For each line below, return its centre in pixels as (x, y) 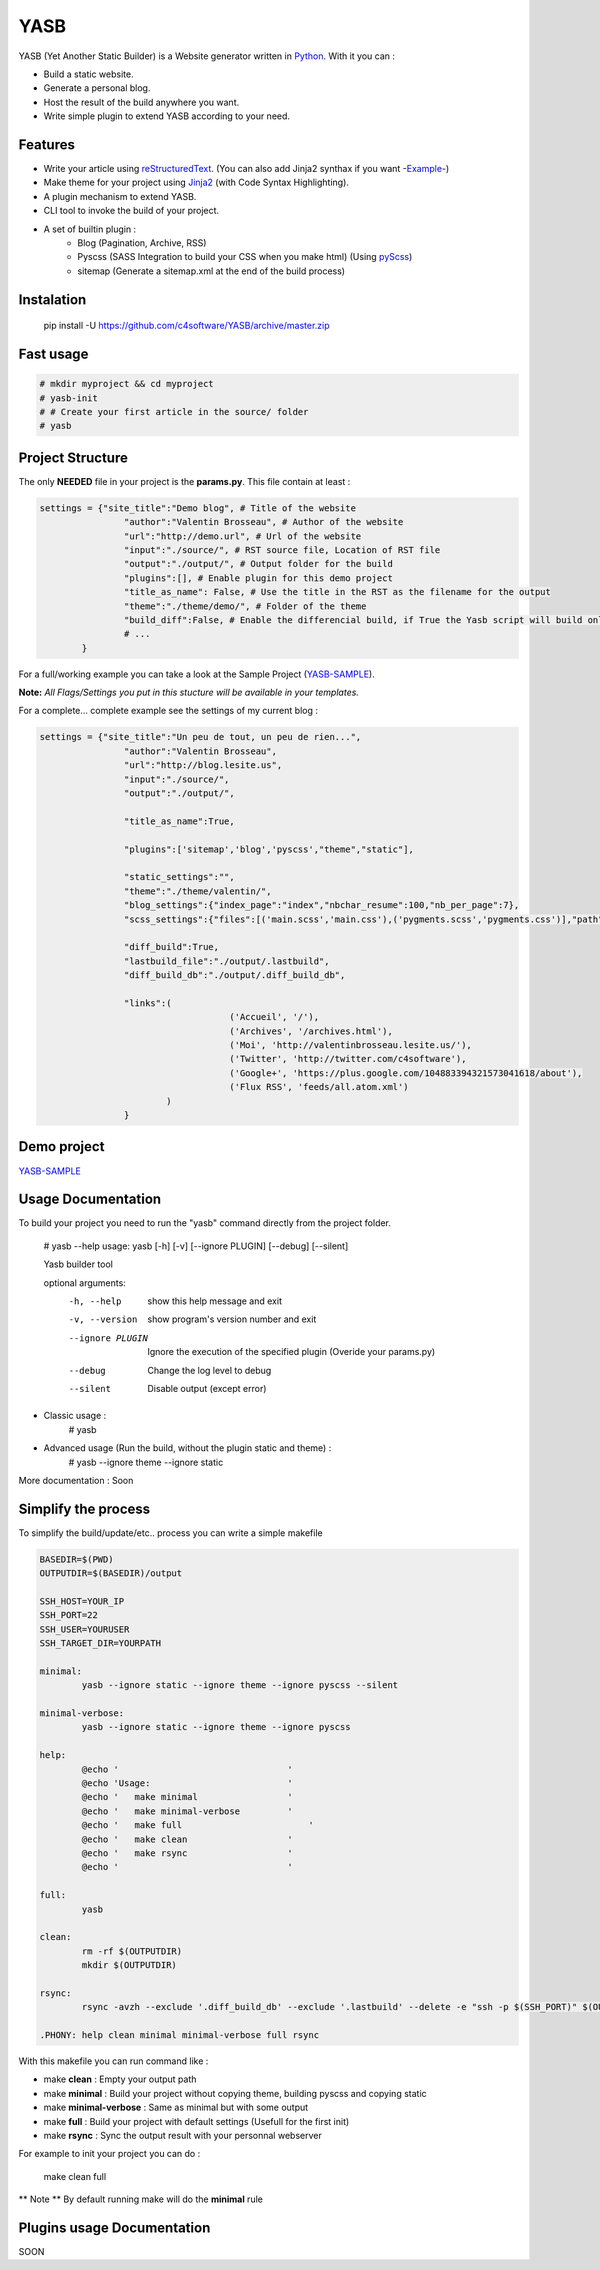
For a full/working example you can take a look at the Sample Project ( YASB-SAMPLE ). (196, 674)
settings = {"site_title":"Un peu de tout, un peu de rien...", (200, 737)
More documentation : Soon (76, 1480)
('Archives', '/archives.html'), (311, 1031)
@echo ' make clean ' (187, 1839)
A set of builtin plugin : (90, 229)
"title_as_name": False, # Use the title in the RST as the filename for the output (337, 592)
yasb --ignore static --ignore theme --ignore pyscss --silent (240, 1685)
